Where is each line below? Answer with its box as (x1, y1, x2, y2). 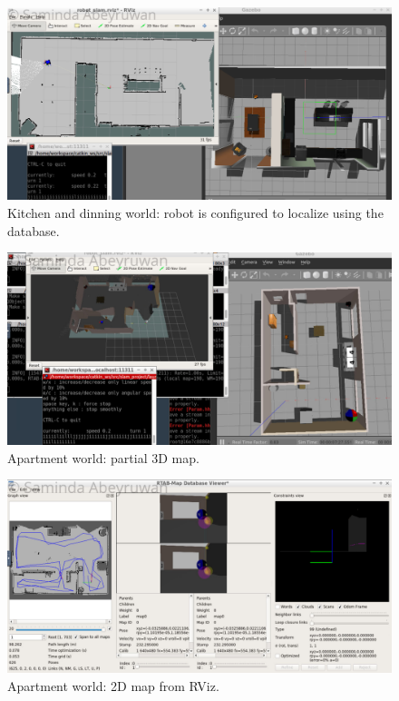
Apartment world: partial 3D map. (7, 448, 199, 467)
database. (7, 221, 60, 240)
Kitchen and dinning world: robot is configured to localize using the (7, 203, 384, 222)
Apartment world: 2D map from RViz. (7, 676, 219, 695)
